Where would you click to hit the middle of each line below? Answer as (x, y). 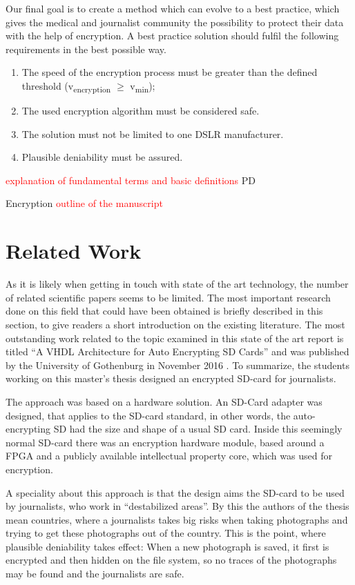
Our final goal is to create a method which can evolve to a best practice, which (173, 8)
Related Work (74, 251)
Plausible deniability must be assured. (102, 157)
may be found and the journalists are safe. (95, 574)
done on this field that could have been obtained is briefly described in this (164, 311)
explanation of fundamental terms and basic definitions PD (131, 180)
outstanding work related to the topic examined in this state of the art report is (175, 338)
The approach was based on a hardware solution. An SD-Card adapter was (164, 401)
